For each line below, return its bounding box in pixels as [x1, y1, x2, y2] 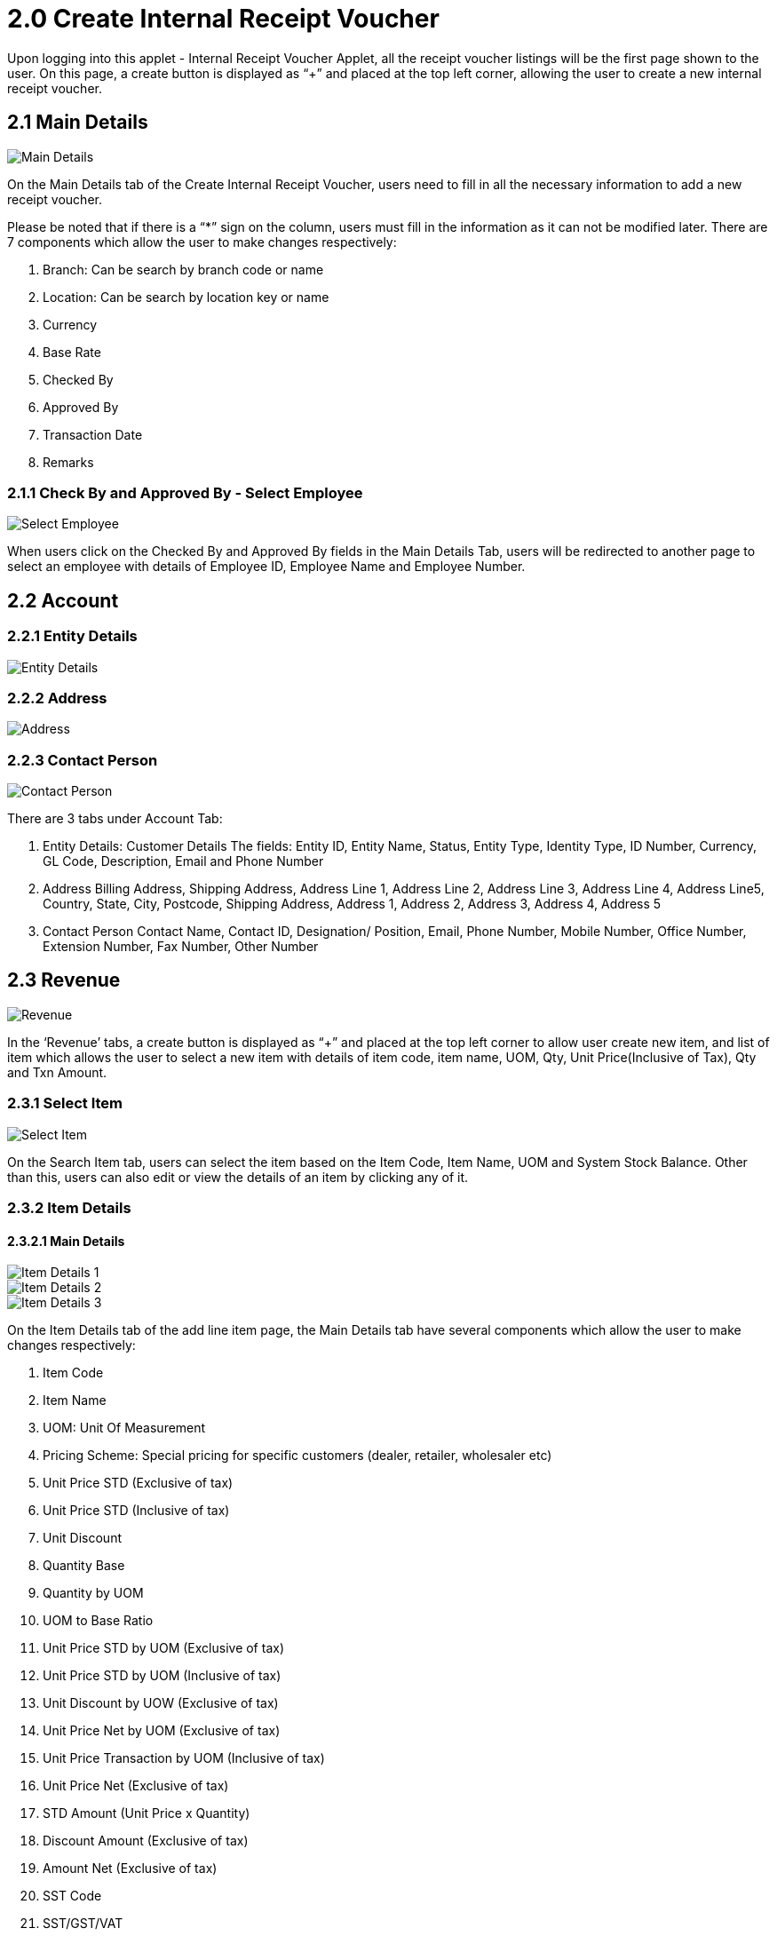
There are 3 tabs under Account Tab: [7, 811, 223, 827]
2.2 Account [7, 589, 119, 612]
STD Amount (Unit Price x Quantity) [43, 1805, 250, 1821]
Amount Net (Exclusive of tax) [43, 1861, 218, 1876]
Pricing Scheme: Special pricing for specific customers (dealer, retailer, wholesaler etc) [43, 1448, 552, 1464]
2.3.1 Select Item [7, 1094, 123, 1113]
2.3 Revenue [7, 969, 121, 992]
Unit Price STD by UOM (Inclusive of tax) [43, 1668, 281, 1684]
